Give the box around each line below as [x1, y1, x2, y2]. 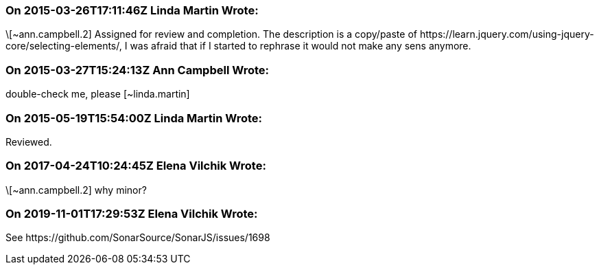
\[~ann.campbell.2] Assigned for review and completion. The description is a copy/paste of [5, 28, 417, 41]
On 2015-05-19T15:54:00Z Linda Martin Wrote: [5, 111, 263, 125]
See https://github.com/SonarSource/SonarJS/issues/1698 [5, 232, 270, 244]
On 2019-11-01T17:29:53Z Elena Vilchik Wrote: [5, 207, 258, 221]
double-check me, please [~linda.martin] [5, 88, 190, 100]
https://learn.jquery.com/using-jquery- [419, 28, 594, 41]
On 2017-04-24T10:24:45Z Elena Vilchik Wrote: [5, 159, 266, 173]
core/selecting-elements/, [5, 40, 122, 52]
